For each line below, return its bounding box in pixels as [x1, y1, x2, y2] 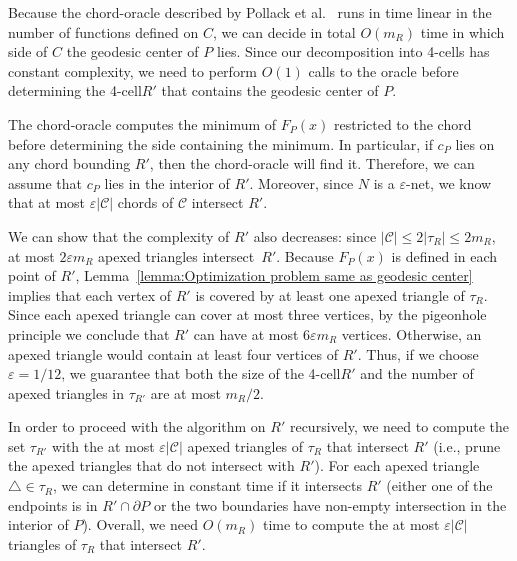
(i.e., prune [433, 435, 501, 456]
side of [8, 41, 48, 62]
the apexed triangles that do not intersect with [8, 455, 295, 476]
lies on [455, 133, 495, 154]
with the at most [51, 435, 155, 456]
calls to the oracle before [308, 60, 459, 81]
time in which [420, 21, 505, 42]
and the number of [360, 363, 474, 384]
